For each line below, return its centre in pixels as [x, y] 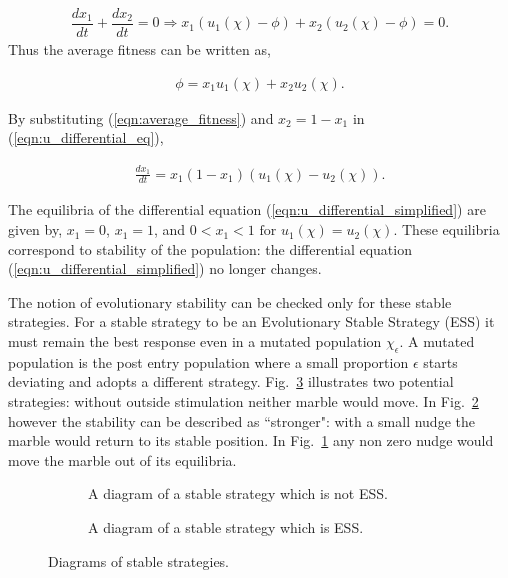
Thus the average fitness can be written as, [139, 49]
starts [440, 361]
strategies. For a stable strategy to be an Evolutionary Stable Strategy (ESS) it [251, 321]
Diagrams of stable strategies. [139, 560]
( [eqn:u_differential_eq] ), [86, 137]
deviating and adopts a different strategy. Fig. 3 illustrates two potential [231, 381]
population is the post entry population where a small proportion [208, 361]
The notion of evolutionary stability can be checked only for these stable [230, 301]
